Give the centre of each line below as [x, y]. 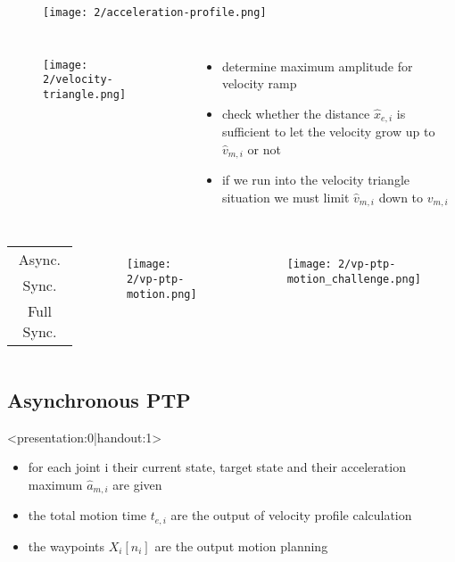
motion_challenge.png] [354, 280]
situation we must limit [285, 197]
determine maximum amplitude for [317, 66]
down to [401, 197]
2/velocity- [78, 80]
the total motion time [87, 515]
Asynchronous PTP [99, 399]
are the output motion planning [241, 545]
